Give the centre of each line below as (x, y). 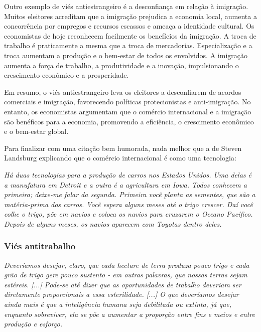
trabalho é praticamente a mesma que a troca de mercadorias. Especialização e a (128, 45)
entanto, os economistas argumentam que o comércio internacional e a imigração (128, 111)
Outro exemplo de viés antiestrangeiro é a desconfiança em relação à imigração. (126, 6)
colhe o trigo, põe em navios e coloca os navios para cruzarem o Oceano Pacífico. (128, 214)
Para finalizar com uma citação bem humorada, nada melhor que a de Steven (123, 148)
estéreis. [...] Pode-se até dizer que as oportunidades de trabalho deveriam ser (123, 284)
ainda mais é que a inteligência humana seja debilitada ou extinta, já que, (118, 304)
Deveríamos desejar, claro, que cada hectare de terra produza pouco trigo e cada (127, 265)
